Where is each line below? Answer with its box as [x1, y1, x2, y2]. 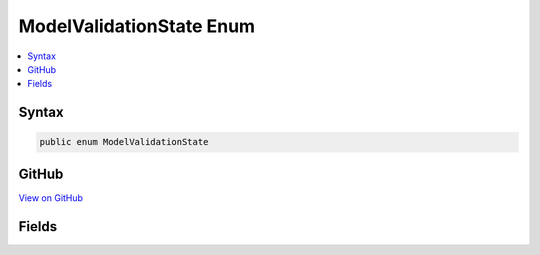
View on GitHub [18, 191, 84, 204]
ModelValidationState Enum [18, 15, 255, 37]
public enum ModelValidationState [39, 136, 209, 148]
